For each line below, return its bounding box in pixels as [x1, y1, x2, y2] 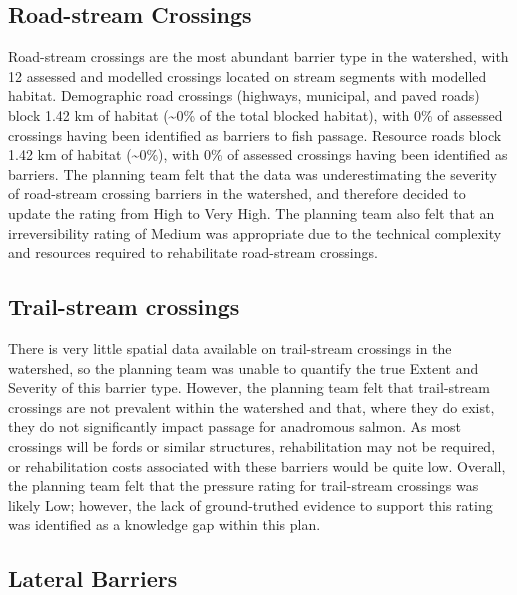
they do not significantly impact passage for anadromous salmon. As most [8, 416, 461, 437]
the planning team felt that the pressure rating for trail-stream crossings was [8, 475, 479, 496]
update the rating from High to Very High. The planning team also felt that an [8, 202, 495, 223]
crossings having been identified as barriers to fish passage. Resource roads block [8, 124, 502, 145]
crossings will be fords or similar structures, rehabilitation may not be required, [8, 435, 496, 456]
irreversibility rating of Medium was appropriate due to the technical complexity [8, 222, 502, 243]
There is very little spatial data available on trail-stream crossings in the [8, 337, 452, 358]
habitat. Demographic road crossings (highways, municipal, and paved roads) [8, 85, 480, 106]
